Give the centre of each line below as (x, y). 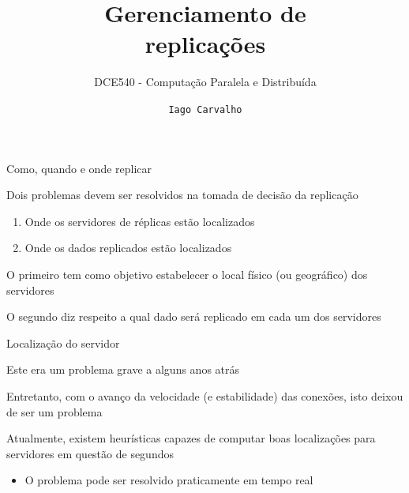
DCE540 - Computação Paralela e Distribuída (205, 82)
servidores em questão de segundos (90, 453)
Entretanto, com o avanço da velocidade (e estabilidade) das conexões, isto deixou (205, 395)
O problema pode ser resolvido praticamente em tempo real (169, 480)
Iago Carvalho (205, 109)
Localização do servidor (63, 342)
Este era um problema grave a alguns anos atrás (123, 369)
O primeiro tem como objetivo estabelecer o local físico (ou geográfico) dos (187, 274)
